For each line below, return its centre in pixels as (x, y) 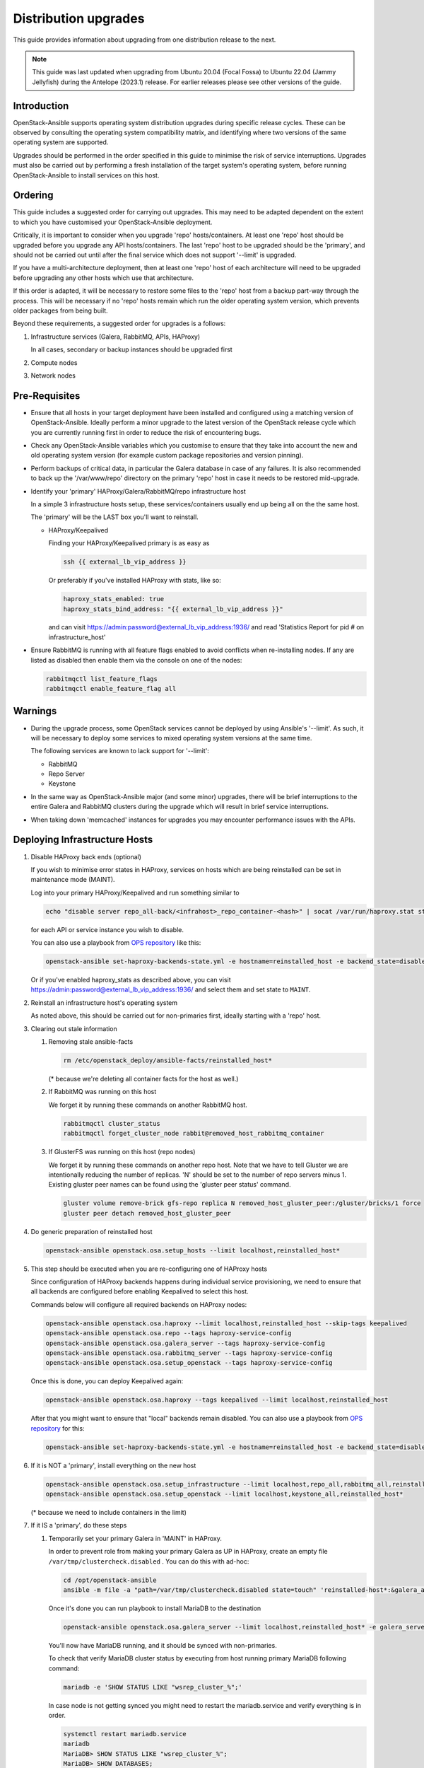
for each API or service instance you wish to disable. (107, 929)
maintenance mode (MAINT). (73, 880)
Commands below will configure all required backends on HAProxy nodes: (139, 1304)
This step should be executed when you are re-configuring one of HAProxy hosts (149, 1269)
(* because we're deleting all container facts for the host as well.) (143, 1078)
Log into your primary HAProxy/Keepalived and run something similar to (135, 892)
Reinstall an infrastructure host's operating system (104, 1002)
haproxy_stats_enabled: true (114, 599)
